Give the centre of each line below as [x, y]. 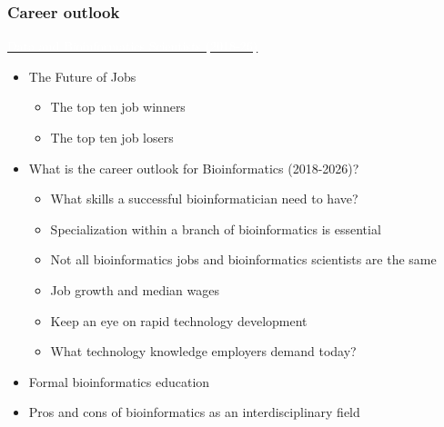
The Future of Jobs [82, 76]
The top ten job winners [118, 107]
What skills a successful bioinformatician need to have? [204, 199]
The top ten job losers [112, 137]
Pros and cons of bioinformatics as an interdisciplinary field [194, 412]
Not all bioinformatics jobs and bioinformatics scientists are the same [243, 259]
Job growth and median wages [135, 289]
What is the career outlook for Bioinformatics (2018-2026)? [194, 168]
